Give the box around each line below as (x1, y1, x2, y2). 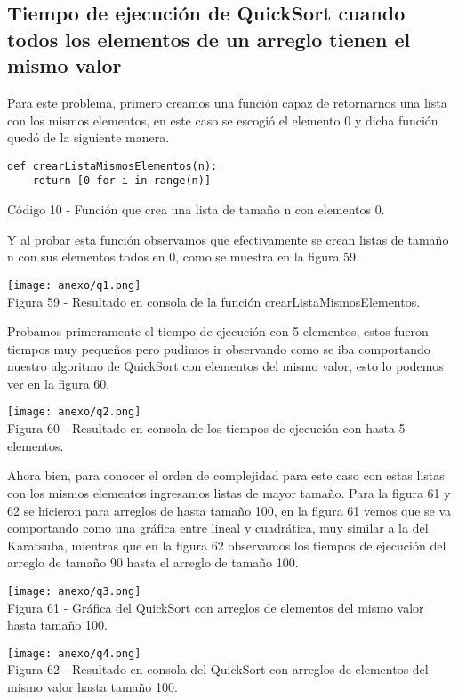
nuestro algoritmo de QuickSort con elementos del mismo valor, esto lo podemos (7, 357, 444, 375)
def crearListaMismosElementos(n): (7, 159, 218, 173)
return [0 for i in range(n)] (32, 174, 212, 188)
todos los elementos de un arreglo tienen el (7, 25, 411, 52)
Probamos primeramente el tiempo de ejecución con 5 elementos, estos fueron (7, 322, 429, 341)
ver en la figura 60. (7, 374, 110, 392)
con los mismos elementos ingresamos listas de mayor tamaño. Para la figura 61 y (7, 483, 451, 502)
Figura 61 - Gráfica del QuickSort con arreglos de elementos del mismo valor (7, 598, 424, 616)
